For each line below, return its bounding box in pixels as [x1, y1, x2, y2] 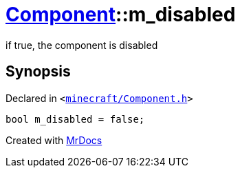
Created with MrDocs [6, 134, 102, 146]
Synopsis [6, 63, 71, 81]
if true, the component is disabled [6, 39, 158, 51]
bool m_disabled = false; [6, 113, 145, 125]
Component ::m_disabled [6, 3, 236, 26]
